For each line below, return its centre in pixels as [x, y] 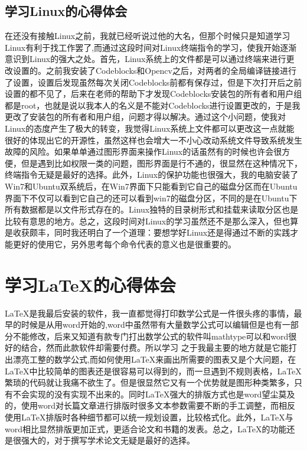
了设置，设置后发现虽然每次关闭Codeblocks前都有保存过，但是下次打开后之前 [153, 82]
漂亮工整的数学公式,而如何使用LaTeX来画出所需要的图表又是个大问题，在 [154, 359]
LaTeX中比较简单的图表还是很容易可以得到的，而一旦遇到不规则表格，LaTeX [153, 371]
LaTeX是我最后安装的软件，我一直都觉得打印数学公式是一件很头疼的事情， [149, 313]
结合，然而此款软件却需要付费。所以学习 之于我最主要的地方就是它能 [155, 348]
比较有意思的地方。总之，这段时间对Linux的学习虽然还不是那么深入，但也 [148, 221]
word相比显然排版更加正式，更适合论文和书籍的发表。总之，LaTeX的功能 [146, 428]
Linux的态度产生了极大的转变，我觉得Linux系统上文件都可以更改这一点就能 [150, 128]
